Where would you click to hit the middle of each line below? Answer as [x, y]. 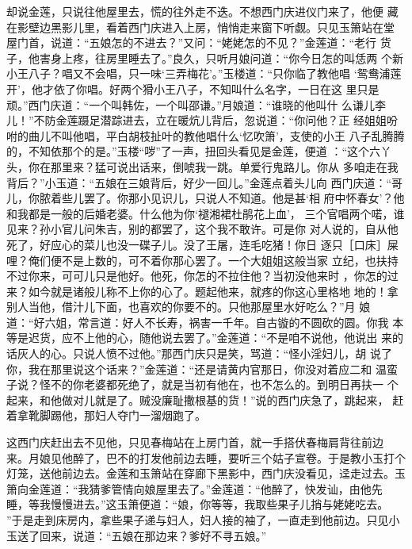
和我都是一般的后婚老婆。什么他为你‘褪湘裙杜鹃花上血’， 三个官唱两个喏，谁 [206, 213]
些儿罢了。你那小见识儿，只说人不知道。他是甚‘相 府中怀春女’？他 [233, 198]
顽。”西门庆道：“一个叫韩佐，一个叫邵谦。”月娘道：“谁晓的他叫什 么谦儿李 [196, 104]
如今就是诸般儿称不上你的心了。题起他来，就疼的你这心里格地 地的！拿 [213, 291]
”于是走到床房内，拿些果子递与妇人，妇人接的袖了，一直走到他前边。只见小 [203, 520]
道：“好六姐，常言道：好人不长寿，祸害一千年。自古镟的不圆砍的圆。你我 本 [205, 322]
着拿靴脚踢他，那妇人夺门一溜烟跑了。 [106, 415]
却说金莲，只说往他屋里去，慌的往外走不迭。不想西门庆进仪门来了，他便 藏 [202, 11]
